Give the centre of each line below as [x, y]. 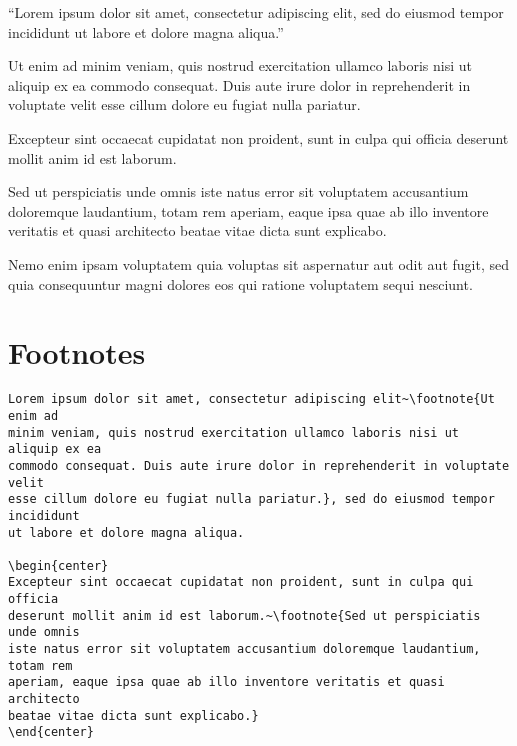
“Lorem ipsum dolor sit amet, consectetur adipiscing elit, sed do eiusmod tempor [256, 12]
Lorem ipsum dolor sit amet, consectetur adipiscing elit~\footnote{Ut [251, 399]
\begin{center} [58, 565]
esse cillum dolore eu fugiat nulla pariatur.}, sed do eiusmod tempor [251, 499]
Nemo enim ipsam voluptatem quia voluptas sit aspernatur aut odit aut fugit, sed [258, 263]
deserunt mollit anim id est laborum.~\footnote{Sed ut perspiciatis [244, 615]
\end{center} [51, 732]
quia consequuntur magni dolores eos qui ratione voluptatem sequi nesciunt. [240, 283]
